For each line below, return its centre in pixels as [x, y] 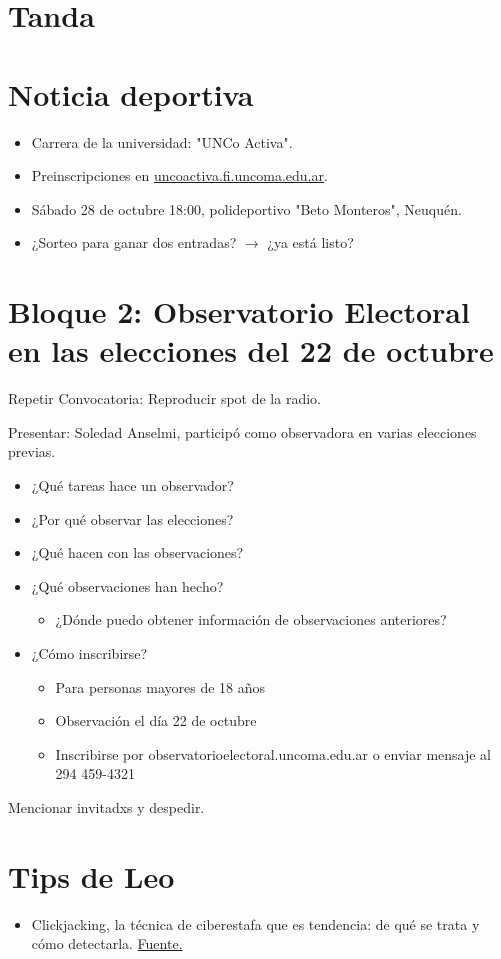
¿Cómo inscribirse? [89, 652]
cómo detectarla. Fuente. [107, 943]
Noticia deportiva [131, 93]
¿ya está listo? [310, 242]
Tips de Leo [91, 875]
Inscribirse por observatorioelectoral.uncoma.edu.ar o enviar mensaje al [273, 753]
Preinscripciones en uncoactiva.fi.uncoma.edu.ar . [179, 175]
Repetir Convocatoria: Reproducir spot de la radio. [164, 398]
